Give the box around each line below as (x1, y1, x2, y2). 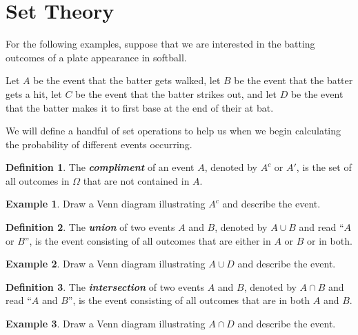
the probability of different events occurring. (6, 136, 192, 151)
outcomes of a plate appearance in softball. (6, 50, 187, 64)
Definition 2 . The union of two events (6, 220, 175, 234)
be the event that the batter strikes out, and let (75, 86, 277, 101)
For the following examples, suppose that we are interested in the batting (6, 37, 315, 51)
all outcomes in (6, 173, 70, 187)
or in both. (307, 233, 352, 247)
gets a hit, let (6, 86, 62, 101)
